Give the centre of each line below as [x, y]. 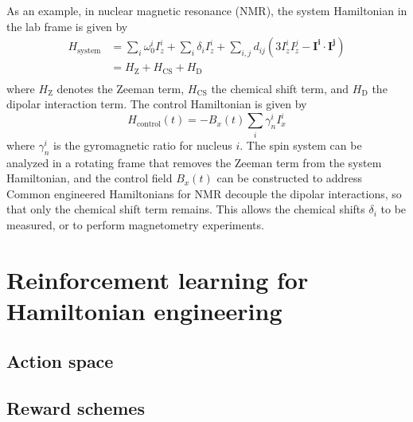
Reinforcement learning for [158, 279]
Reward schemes [76, 408]
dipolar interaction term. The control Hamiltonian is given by [157, 104]
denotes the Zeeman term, [121, 88]
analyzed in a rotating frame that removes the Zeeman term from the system [194, 162]
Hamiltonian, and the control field [90, 178]
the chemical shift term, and [280, 88]
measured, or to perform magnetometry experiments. [135, 224]
